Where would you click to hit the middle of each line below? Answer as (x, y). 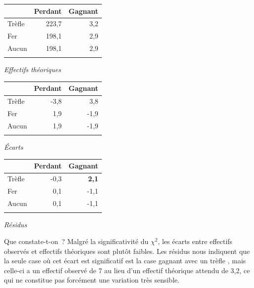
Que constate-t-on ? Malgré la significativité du (76, 241)
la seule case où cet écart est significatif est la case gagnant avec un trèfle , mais (125, 261)
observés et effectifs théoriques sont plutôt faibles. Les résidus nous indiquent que (127, 251)
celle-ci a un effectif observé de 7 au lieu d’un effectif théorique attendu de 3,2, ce (127, 270)
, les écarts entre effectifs (195, 241)
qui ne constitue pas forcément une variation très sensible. (92, 280)
